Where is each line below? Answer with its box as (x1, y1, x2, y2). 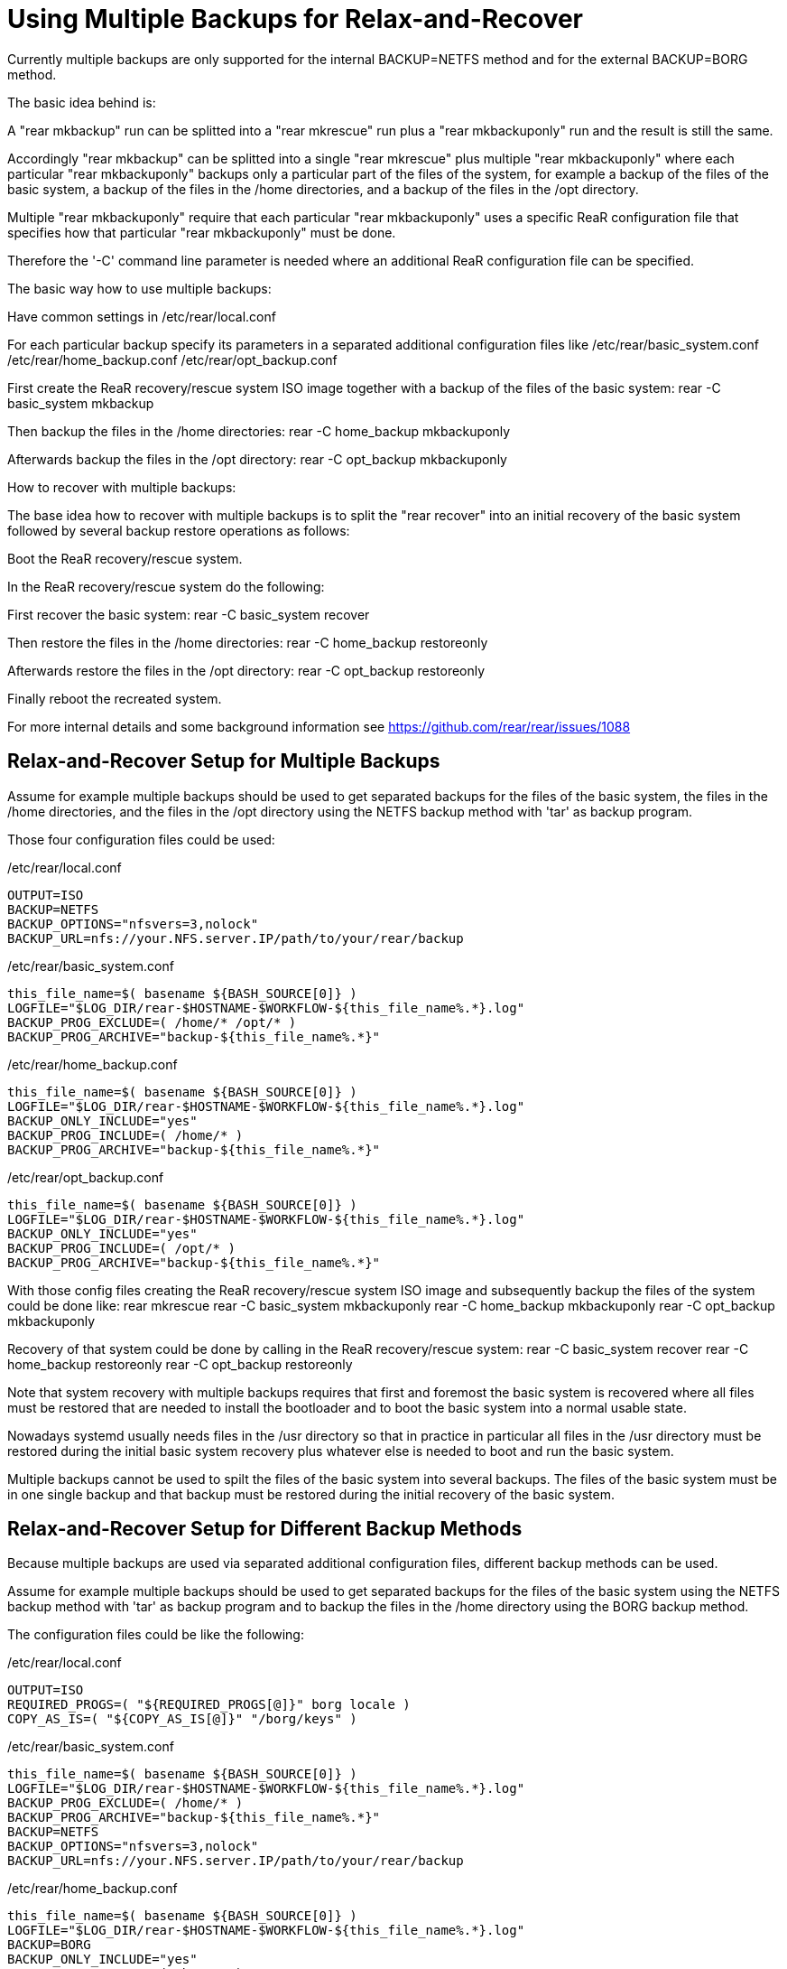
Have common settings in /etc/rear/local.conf (7, 308, 276, 324)
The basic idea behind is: (7, 94, 156, 110)
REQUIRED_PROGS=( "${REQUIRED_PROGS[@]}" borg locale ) (7, 1697, 411, 1712)
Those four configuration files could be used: (7, 831, 275, 847)
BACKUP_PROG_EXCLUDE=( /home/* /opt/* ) (7, 1014, 297, 1030)
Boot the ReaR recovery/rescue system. (7, 550, 243, 566)
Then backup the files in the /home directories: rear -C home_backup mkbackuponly (7, 423, 511, 439)
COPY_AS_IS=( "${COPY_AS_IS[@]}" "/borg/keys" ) (7, 1712, 357, 1727)
